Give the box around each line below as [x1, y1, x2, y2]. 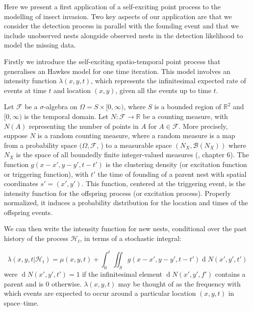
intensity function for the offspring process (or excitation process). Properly [4, 188, 231, 198]
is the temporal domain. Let [24, 111, 109, 121]
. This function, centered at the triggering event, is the [81, 178, 246, 189]
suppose [4, 130, 27, 141]
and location [53, 85, 91, 95]
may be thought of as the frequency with [118, 278, 241, 288]
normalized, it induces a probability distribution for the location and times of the [4, 197, 248, 208]
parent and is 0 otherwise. [4, 278, 82, 288]
